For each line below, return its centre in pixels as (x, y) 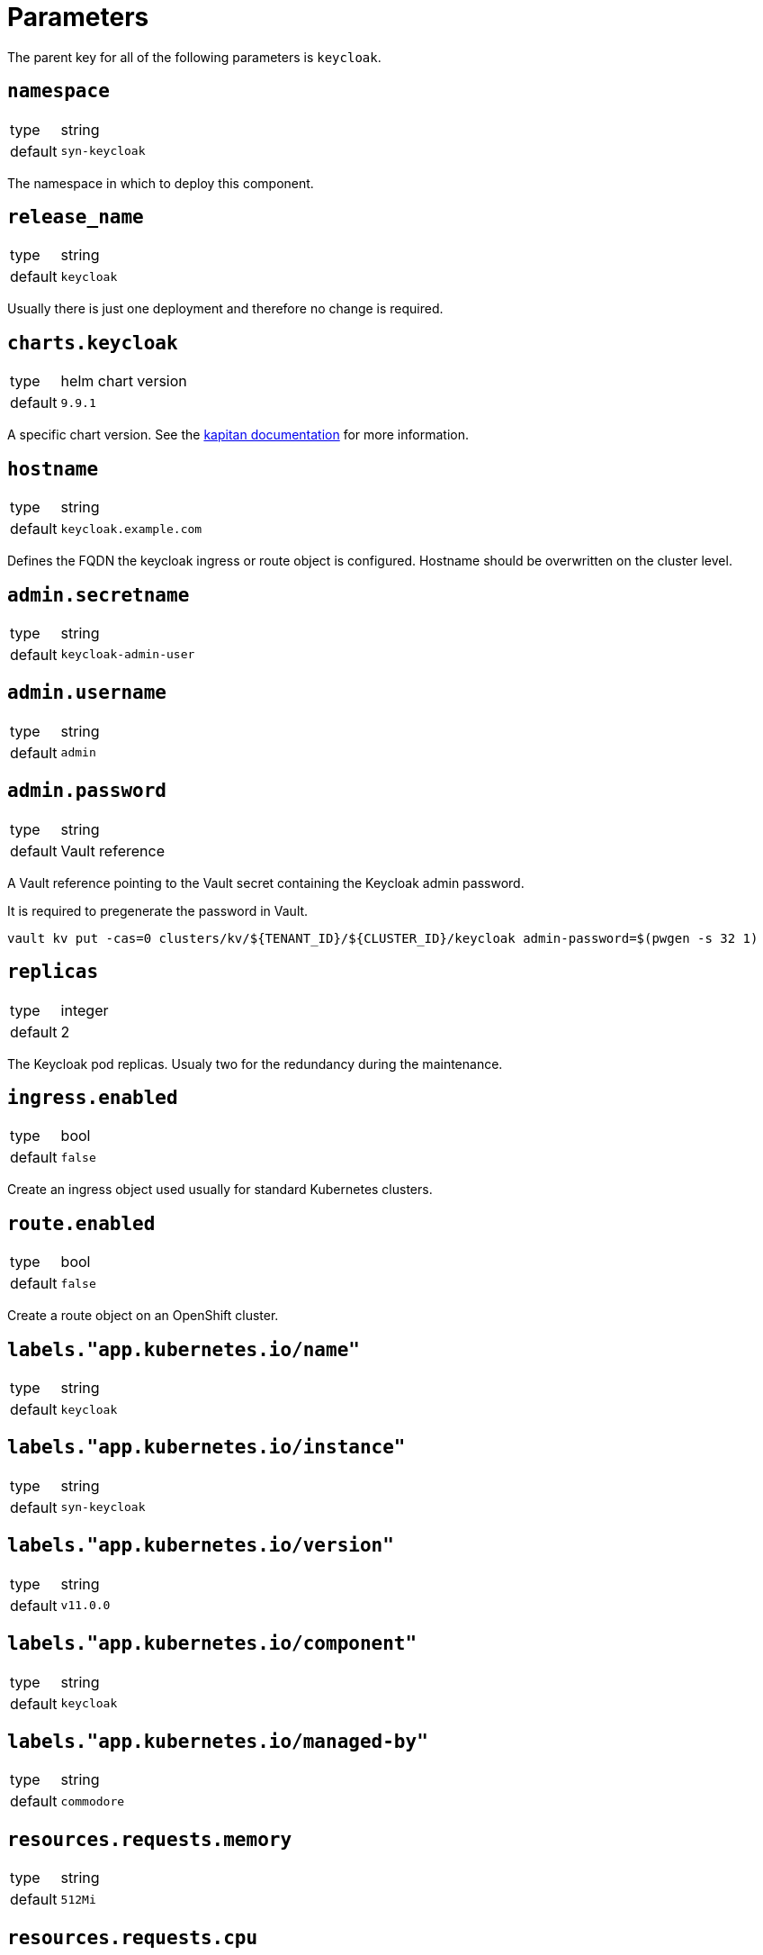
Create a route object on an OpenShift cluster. (143, 1316)
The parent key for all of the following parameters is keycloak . (194, 57)
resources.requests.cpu (133, 1937)
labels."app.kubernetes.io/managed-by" (218, 1741)
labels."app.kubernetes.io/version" (201, 1546)
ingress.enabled (93, 1097)
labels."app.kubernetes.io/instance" (206, 1448)
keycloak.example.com (131, 529)
